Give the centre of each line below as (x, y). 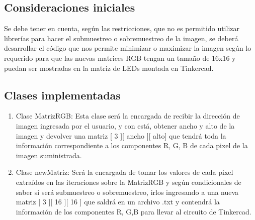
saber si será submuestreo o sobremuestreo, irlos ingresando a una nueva (127, 192)
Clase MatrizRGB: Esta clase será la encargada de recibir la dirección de (128, 116)
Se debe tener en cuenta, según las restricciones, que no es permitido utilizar (122, 28)
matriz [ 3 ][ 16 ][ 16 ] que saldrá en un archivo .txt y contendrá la (118, 202)
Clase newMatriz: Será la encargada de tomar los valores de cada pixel (124, 172)
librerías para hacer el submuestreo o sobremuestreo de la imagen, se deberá (121, 38)
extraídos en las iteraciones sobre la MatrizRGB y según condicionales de (129, 182)
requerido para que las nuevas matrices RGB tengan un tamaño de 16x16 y (120, 58)
